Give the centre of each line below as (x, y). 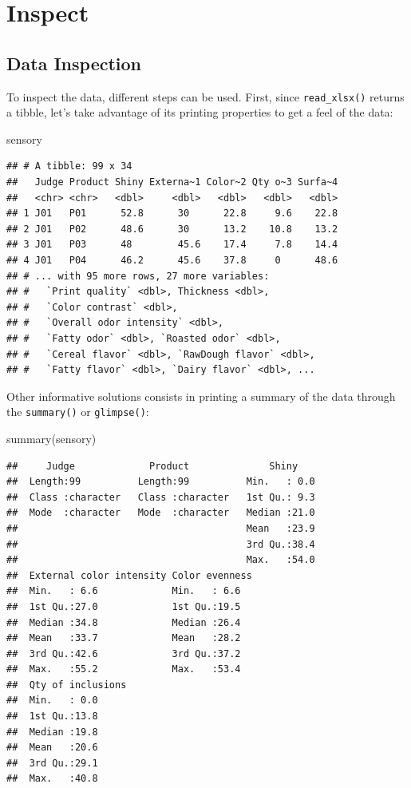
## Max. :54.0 (161, 560)
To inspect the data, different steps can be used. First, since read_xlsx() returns (205, 96)
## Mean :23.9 (161, 528)
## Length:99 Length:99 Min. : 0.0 (161, 482)
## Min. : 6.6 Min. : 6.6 (124, 591)
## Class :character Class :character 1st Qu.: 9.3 (161, 497)
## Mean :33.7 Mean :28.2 (124, 638)
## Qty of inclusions (67, 685)
